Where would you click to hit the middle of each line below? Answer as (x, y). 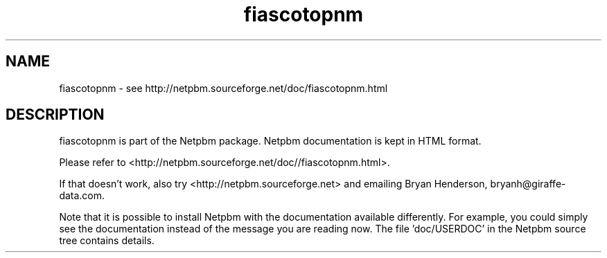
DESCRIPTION (55, 115)
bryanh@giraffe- (528, 184)
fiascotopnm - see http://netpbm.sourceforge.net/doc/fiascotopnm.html (223, 88)
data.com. (82, 196)
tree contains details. (107, 241)
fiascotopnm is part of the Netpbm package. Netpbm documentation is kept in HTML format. (270, 141)
